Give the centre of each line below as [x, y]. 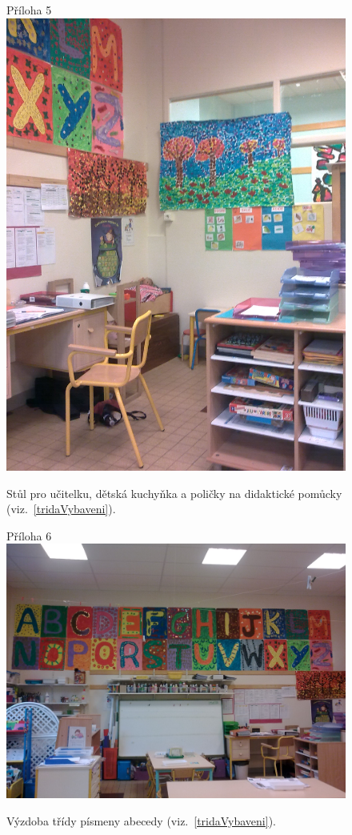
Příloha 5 [29, 10]
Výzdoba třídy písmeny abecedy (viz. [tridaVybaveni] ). [141, 820]
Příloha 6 [29, 535]
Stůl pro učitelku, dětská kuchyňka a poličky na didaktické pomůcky [174, 493]
